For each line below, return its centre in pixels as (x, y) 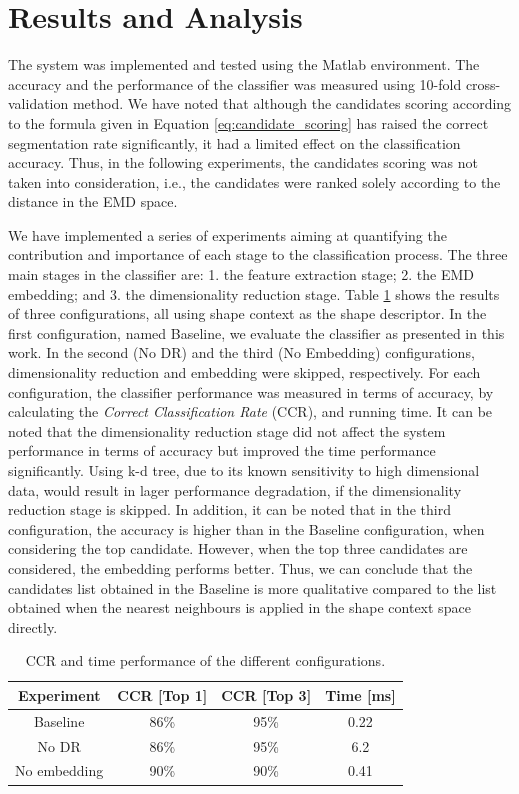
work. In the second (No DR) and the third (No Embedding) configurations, (241, 352)
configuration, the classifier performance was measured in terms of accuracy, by (251, 391)
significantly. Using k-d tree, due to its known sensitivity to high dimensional (244, 470)
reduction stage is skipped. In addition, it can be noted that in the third (229, 509)
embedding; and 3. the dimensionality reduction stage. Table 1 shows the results (254, 293)
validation (38, 103)
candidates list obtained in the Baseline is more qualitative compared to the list (252, 587)
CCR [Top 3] (266, 694)
